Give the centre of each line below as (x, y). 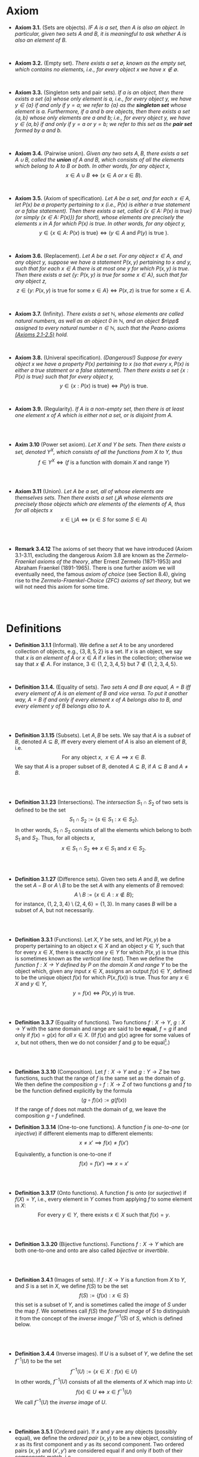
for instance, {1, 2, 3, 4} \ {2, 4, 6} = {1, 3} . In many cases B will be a (96, 904)
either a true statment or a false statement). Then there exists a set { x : (102, 370)
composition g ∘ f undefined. (50, 1115)
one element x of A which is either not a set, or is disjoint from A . (94, 415)
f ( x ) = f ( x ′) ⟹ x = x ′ (104, 1163)
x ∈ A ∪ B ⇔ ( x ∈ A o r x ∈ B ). (104, 175)
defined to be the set (40, 810)
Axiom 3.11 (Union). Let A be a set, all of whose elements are (89, 491)
